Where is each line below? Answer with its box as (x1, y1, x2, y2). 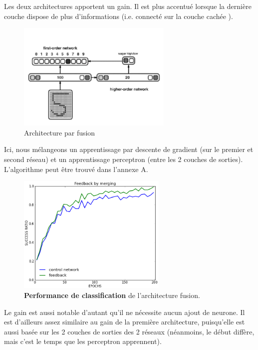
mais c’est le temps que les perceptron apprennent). (4, 336, 162, 346)
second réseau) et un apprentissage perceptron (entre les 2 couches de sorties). (4, 154, 243, 164)
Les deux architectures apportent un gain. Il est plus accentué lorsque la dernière (4, 1, 252, 11)
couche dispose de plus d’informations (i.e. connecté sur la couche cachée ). (4, 10, 233, 21)
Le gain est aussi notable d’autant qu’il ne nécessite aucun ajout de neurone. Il (4, 306, 245, 317)
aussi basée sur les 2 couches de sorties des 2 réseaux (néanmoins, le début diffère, (4, 326, 255, 336)
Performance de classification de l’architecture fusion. (24, 289, 200, 300)
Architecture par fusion (24, 127, 95, 137)
